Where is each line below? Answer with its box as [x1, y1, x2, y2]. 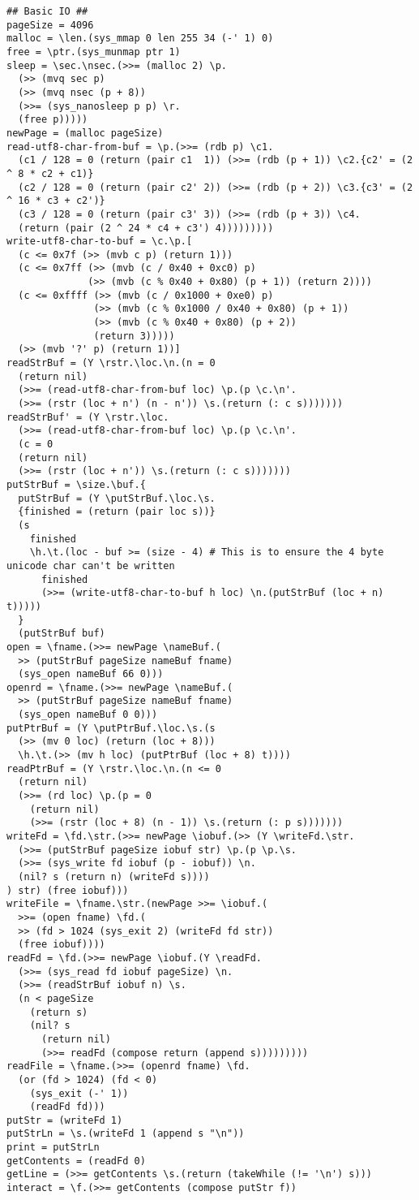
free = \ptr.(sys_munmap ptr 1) [6, 45, 181, 58]
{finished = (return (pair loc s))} [18, 506, 216, 518]
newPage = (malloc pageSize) [6, 127, 164, 139]
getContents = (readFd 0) [6, 1155, 146, 1167]
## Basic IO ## [6, 6, 88, 17]
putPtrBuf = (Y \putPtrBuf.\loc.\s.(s [6, 722, 216, 734]
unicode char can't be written [6, 559, 175, 572]
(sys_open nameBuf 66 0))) [18, 668, 164, 680]
